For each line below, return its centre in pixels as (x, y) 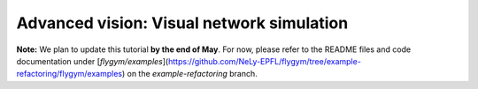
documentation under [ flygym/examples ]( (93, 61)
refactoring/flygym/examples (69, 74)
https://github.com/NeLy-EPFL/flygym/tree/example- (265, 61)
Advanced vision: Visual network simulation (182, 23)
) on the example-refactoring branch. (190, 74)
